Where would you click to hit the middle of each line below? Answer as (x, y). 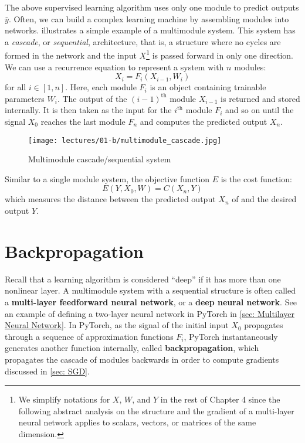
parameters (25, 98)
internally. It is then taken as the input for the (88, 110)
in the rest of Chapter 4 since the (220, 399)
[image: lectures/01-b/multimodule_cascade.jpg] (125, 140)
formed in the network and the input (71, 55)
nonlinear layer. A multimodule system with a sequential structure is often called (150, 290)
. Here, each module (101, 87)
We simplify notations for (64, 399)
